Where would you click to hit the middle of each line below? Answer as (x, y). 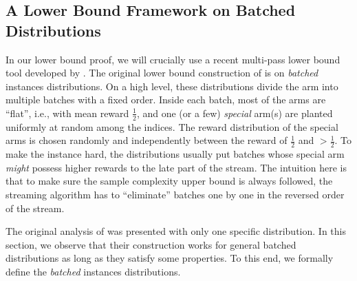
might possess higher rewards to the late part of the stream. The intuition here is (176, 167)
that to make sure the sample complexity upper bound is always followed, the (169, 181)
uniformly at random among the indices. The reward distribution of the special (172, 126)
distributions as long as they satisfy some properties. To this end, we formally (170, 258)
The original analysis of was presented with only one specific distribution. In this (176, 231)
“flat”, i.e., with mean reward (67, 113)
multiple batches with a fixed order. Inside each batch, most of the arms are (166, 100)
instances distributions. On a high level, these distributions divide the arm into (172, 86)
